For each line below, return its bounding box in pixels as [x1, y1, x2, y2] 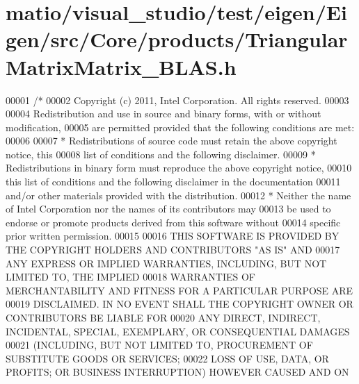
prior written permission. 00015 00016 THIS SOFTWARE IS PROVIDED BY [6, 228, 340, 243]
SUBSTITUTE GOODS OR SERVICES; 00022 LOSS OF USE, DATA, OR [6, 351, 329, 365]
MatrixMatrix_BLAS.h [6, 52, 237, 81]
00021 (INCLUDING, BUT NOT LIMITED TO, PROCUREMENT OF [6, 337, 313, 352]
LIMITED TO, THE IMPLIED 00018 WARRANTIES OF [6, 269, 255, 284]
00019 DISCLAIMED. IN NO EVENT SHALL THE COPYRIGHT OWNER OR [6, 297, 353, 311]
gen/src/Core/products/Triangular [6, 25, 348, 53]
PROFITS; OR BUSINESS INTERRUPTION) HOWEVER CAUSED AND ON [6, 365, 349, 379]
